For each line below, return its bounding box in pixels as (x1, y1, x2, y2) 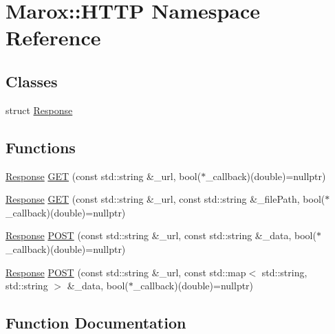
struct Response (6, 102, 73, 117)
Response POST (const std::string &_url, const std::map (6, 265, 246, 279)
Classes (6, 70, 58, 91)
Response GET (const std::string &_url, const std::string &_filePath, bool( (6, 192, 325, 206)
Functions (6, 136, 76, 157)
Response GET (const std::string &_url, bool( (6, 168, 202, 183)
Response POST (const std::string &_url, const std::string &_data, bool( (6, 228, 316, 243)
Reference (6, 23, 101, 52)
